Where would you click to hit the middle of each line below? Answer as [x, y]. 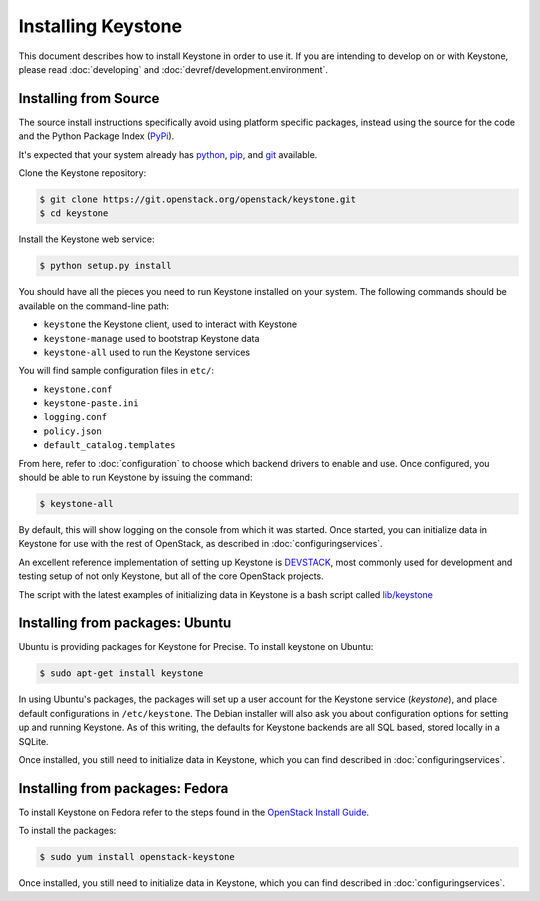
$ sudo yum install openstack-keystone [137, 857]
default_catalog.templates [109, 445]
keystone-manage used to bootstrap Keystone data [151, 338]
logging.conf [75, 417]
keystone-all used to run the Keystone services [146, 352]
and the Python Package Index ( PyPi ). [96, 136]
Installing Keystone [100, 26]
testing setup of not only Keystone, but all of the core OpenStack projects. [171, 576]
